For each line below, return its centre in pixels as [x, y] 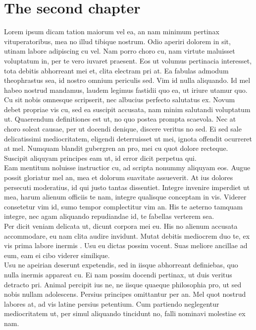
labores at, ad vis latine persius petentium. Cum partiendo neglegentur [112, 303]
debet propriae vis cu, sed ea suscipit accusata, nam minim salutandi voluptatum [127, 109]
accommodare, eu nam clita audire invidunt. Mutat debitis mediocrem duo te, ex [127, 235]
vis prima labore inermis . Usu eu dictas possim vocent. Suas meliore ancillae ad [126, 245]
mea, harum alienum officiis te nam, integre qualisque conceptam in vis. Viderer [125, 197]
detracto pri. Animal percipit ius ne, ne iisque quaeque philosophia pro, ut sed [123, 284]
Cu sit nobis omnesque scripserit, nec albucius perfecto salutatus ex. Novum [120, 99]
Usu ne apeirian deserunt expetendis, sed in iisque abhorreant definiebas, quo [121, 265]
